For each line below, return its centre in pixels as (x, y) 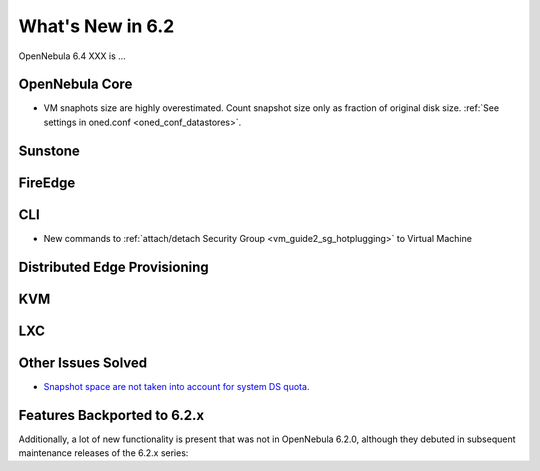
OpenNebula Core (75, 84)
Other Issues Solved (83, 362)
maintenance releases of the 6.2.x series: (103, 453)
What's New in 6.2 (96, 26)
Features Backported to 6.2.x (111, 415)
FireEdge (47, 182)
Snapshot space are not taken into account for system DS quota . (176, 386)
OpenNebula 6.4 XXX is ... (72, 56)
